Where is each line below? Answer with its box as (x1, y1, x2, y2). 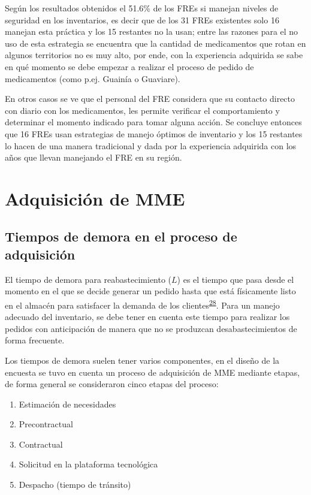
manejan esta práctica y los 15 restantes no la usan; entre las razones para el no (5, 25, 298, 38)
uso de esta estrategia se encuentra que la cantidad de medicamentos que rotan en (5, 37, 306, 49)
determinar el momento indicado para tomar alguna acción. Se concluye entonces (5, 116, 302, 128)
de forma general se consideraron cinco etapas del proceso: (5, 378, 219, 390)
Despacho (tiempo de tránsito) (19, 478, 131, 491)
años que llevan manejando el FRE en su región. (5, 151, 182, 164)
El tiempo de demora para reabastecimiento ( (5, 273, 172, 285)
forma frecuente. (5, 334, 65, 346)
